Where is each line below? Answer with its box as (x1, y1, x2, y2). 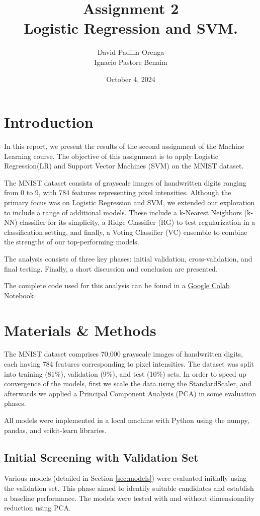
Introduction (4, 112, 94, 132)
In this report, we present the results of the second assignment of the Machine (4, 141, 244, 151)
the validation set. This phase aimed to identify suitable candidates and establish (4, 483, 254, 493)
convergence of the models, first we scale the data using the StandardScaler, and (4, 378, 251, 389)
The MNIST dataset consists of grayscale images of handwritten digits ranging (4, 177, 246, 188)
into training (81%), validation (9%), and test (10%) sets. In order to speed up (4, 368, 246, 379)
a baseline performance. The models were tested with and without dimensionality (4, 492, 255, 503)
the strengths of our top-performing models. (4, 236, 139, 247)
